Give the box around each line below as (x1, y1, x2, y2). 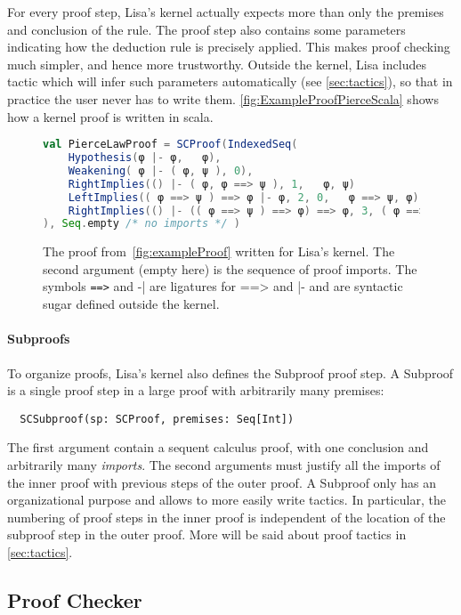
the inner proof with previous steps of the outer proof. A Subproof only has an (7, 473, 437, 491)
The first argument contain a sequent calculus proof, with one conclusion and (7, 438, 429, 457)
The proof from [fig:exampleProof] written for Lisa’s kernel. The (43, 242, 395, 261)
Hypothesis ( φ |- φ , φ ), (68, 151, 222, 165)
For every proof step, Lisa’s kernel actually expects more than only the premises (7, 3, 444, 20)
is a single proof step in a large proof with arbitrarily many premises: (7, 381, 384, 400)
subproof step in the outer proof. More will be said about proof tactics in (7, 525, 407, 544)
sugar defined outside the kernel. (43, 295, 220, 313)
